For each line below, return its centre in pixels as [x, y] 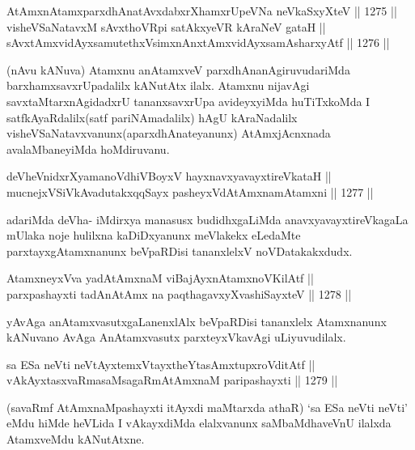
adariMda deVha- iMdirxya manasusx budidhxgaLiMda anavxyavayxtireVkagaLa [207, 219]
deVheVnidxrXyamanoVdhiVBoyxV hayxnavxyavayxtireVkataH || [169, 176]
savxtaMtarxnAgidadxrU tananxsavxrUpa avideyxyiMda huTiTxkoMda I [188, 101]
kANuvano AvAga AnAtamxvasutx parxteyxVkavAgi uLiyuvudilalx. [176, 337]
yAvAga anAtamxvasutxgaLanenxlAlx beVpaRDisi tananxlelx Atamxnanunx [197, 321]
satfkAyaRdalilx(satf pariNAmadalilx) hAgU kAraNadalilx [152, 117]
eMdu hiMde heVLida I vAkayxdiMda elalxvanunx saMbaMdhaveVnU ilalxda [199, 423]
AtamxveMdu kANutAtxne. [76, 439]
